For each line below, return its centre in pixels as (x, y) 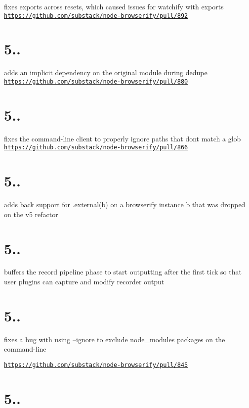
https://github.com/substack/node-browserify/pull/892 (96, 16)
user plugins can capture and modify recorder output (84, 282)
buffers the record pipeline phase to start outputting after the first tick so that (123, 272)
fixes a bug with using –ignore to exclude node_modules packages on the (115, 339)
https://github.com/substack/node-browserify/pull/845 (96, 365)
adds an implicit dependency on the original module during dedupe (106, 72)
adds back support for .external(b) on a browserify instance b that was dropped (125, 204)
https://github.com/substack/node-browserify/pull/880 (96, 81)
